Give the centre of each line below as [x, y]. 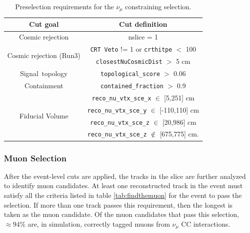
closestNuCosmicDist [129, 62]
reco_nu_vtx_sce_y [117, 110]
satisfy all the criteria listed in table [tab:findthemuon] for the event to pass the [123, 195]
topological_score [130, 74]
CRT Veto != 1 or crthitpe [131, 49]
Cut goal [44, 24]
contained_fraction [132, 86]
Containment [44, 85]
